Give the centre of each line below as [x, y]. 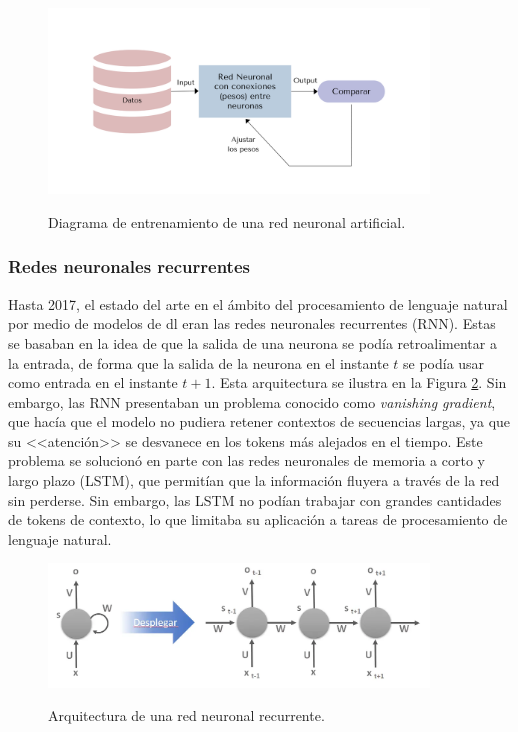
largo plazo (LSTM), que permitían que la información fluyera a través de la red [254, 480]
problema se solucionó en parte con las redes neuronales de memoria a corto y [246, 460]
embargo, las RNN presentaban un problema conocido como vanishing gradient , [252, 401]
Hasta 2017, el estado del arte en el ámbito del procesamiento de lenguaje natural [258, 303]
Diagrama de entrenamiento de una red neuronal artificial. [227, 221]
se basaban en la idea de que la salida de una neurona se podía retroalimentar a [252, 342]
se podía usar [443, 362]
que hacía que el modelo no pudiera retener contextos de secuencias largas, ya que [259, 421]
